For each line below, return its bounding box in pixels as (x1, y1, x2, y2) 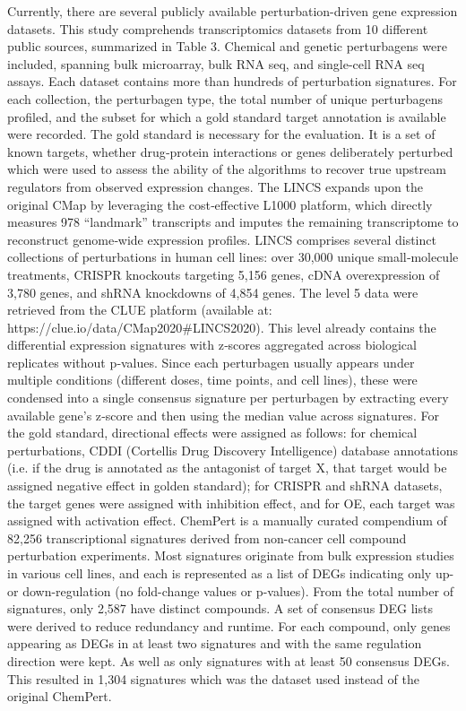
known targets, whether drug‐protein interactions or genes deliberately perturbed (7, 142, 453, 160)
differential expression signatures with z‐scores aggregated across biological (7, 335, 417, 354)
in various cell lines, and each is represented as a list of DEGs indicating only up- (7, 564, 454, 582)
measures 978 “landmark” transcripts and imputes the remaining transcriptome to (7, 212, 459, 231)
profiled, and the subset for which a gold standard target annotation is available (7, 107, 446, 126)
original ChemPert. (7, 687, 112, 706)
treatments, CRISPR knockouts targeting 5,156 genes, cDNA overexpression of (7, 264, 440, 283)
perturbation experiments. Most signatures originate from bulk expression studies (7, 546, 454, 565)
